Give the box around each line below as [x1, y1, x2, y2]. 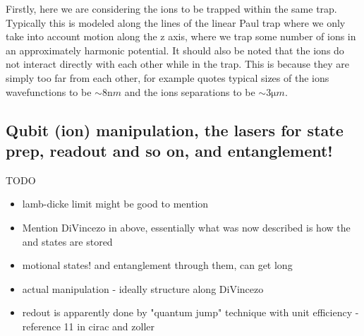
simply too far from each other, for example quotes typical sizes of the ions [6, 70, 329, 85]
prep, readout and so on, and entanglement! [6, 139, 333, 161]
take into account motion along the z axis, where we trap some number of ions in [6, 29, 356, 44]
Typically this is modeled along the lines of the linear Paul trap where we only [6, 15, 346, 30]
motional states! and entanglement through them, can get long [22, 258, 293, 272]
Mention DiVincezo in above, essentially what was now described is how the [22, 220, 351, 234]
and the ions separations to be [124, 84, 255, 99]
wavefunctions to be [6, 84, 92, 99]
